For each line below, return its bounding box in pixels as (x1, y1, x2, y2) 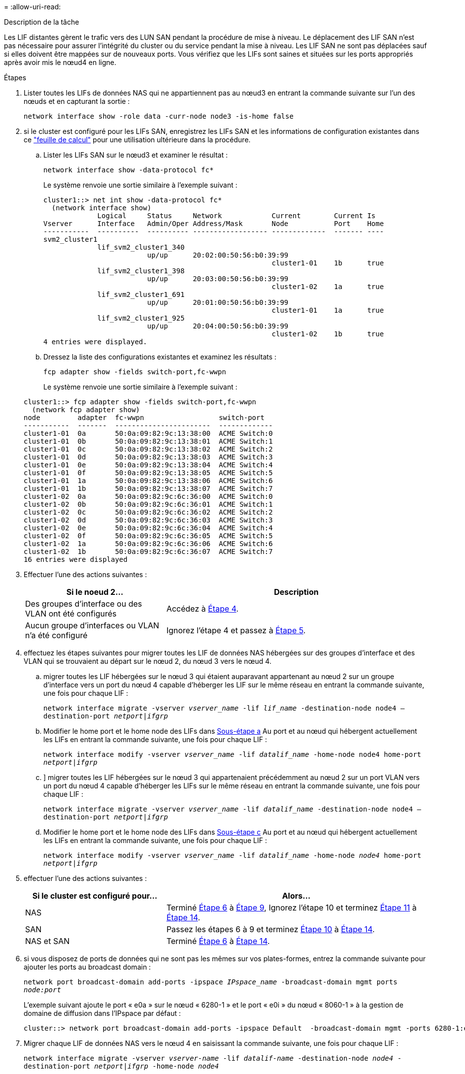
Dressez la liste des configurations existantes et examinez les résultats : (43, 353, 277, 361)
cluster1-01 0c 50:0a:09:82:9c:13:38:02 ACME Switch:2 (24, 445, 273, 453)
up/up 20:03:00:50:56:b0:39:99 (147, 275, 289, 283)
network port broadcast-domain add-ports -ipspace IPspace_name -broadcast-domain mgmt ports (24, 978, 398, 986)
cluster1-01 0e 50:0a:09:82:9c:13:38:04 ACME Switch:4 (24, 461, 273, 469)
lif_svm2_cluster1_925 (97, 314, 185, 322)
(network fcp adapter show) (32, 406, 140, 414)
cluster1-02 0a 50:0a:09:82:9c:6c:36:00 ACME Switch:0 (24, 492, 273, 500)
